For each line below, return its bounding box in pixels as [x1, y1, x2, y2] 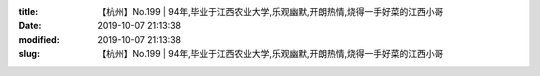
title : [18, 6, 39, 17]
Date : [18, 20, 42, 32]
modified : [18, 33, 60, 45]
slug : [18, 48, 40, 60]
